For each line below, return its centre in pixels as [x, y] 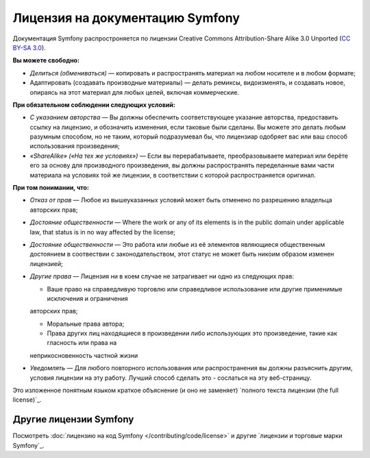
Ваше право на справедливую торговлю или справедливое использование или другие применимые [195, 289]
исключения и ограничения [87, 298]
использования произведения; [75, 146]
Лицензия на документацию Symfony [126, 18]
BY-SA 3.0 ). [29, 47]
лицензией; [46, 263]
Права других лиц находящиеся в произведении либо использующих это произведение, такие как [192, 333]
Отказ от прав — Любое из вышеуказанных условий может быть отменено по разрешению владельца [181, 200]
